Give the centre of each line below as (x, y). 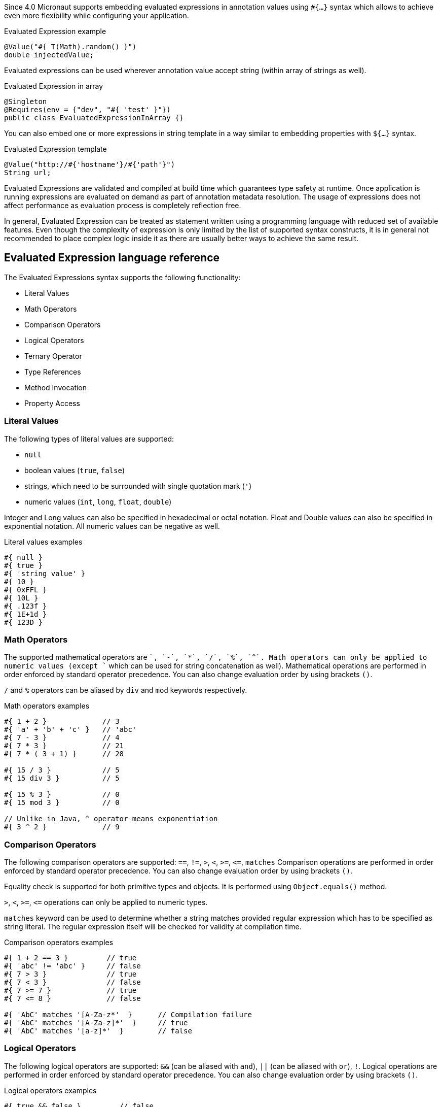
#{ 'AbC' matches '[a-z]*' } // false (98, 1031)
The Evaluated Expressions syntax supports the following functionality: (122, 277)
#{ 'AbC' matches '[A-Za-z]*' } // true (96, 1023)
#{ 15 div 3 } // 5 (62, 778)
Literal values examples (43, 542)
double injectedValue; (49, 55)
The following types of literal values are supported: (89, 439)
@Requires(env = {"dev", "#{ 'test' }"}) (87, 110)
